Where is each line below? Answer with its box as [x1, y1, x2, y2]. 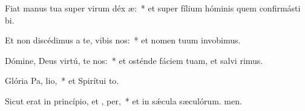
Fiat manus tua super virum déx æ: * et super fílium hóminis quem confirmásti [5, 2, 301, 14]
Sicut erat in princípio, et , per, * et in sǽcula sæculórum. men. [5, 94, 242, 107]
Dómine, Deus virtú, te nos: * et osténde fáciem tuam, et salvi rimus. [5, 54, 263, 66]
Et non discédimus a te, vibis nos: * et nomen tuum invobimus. [5, 34, 241, 46]
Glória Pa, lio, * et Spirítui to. [5, 74, 119, 87]
